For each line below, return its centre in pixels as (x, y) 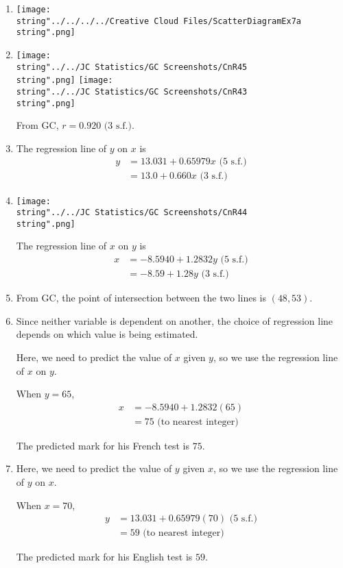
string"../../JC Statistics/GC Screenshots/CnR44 (132, 213)
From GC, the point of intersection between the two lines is (141, 298)
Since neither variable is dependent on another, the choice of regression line (175, 320)
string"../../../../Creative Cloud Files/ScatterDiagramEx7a (159, 21)
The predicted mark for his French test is (103, 445)
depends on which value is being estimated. (107, 334)
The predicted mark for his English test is (104, 557)
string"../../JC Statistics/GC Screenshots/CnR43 (132, 91)
